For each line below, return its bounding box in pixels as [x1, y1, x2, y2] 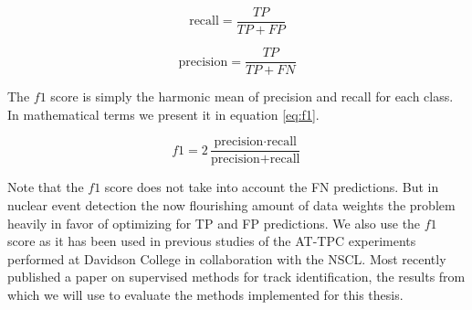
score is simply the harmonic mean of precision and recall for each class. [50, 87, 454, 106]
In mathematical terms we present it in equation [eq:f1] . [7, 104, 320, 123]
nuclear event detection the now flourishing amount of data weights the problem [7, 195, 456, 214]
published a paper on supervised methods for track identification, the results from [7, 267, 466, 286]
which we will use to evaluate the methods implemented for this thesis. [7, 284, 404, 304]
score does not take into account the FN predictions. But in [104, 177, 439, 197]
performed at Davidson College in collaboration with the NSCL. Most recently [7, 249, 446, 268]
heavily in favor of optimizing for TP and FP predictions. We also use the [7, 213, 421, 232]
